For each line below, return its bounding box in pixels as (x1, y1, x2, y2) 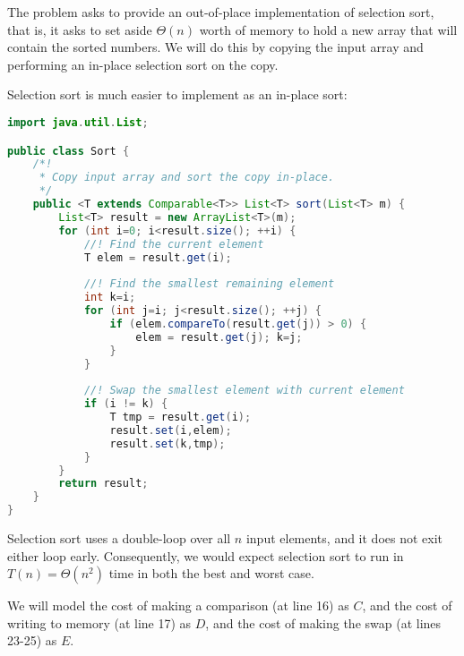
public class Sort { (7, 144, 130, 158)
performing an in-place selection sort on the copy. (7, 55, 279, 73)
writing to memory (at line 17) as (7, 613, 192, 632)
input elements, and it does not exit (245, 529, 443, 547)
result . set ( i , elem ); (109, 423, 232, 437)
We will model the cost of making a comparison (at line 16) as (7, 596, 349, 615)
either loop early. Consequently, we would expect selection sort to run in (7, 546, 404, 565)
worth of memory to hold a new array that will (199, 20, 458, 38)
